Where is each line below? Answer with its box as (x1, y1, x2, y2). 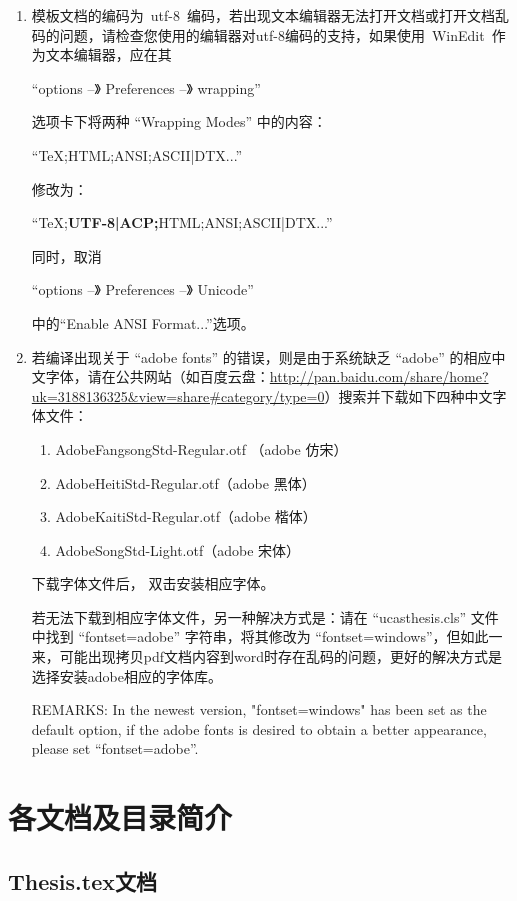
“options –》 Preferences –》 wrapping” (31, 77, 261, 98)
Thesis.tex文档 (8, 865, 157, 896)
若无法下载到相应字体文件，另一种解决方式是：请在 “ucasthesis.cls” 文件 (31, 606, 499, 627)
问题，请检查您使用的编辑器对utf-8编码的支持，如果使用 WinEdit (59, 24, 485, 45)
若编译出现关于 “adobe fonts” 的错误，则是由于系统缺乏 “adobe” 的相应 (31, 346, 492, 367)
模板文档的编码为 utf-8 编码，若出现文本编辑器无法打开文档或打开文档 (31, 5, 495, 25)
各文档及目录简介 (8, 797, 233, 838)
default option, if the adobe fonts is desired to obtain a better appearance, (31, 718, 487, 739)
